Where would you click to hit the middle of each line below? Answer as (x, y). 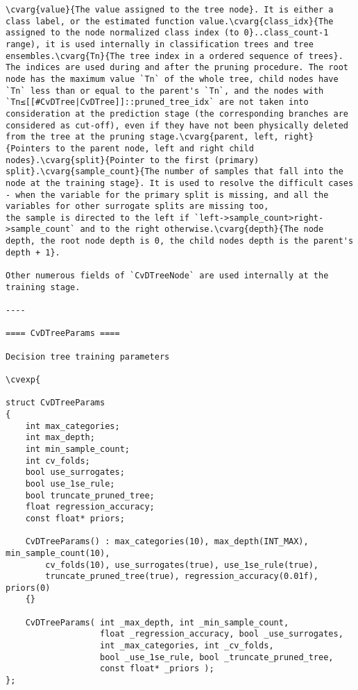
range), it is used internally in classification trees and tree (160, 44)
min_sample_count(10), (58, 553)
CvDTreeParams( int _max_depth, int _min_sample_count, (157, 622)
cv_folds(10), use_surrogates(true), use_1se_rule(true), (182, 565)
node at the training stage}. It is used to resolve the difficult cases (180, 183)
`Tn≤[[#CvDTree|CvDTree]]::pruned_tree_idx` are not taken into (157, 102)
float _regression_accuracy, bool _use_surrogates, (222, 634)
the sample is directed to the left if (97, 218)
